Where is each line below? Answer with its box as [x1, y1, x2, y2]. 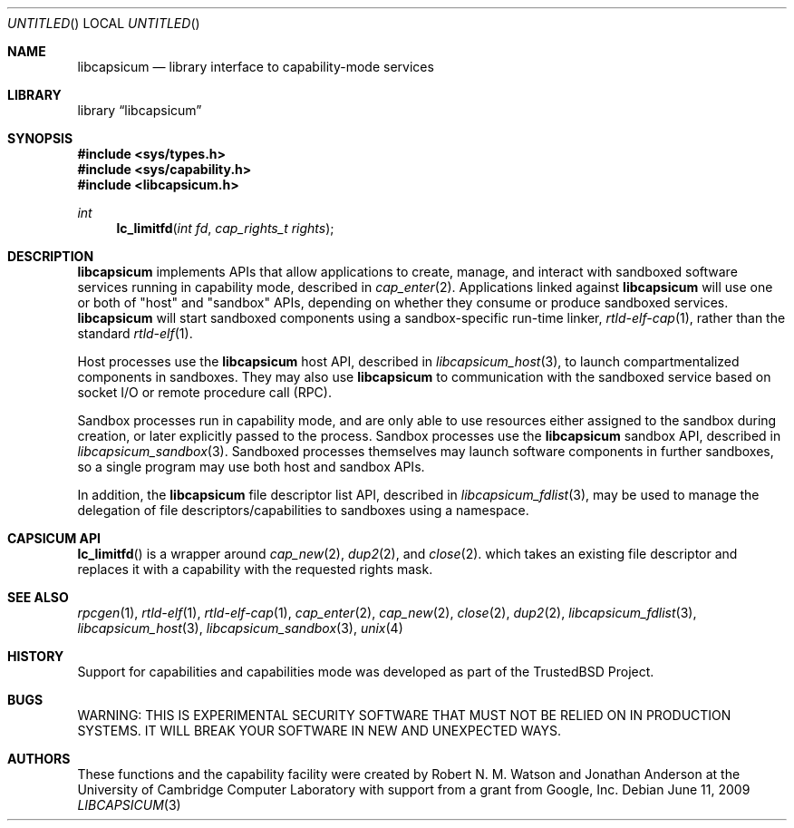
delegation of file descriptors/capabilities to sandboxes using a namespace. [77, 502, 529, 518]
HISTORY [7, 648, 64, 664]
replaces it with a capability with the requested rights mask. [77, 561, 433, 577]
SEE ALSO [7, 589, 69, 605]
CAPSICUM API [7, 531, 102, 546]
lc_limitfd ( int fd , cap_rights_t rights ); [116, 220, 334, 236]
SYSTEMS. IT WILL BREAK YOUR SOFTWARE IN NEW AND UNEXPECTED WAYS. [77, 723, 561, 738]
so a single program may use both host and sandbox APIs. [77, 459, 425, 474]
